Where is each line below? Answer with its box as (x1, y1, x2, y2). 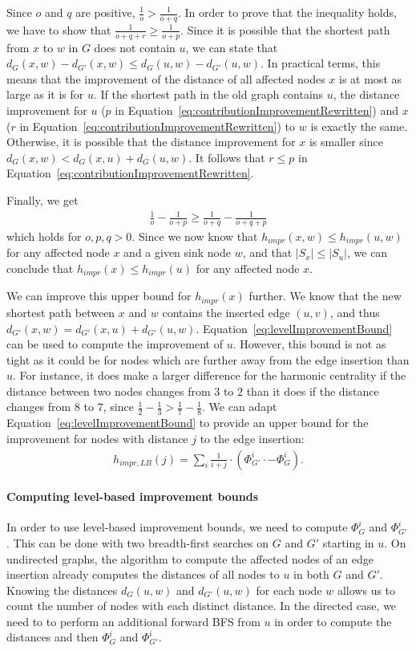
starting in (322, 534, 374, 551)
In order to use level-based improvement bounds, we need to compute (6, 519, 348, 535)
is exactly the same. (310, 117, 408, 134)
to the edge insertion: (200, 429, 305, 446)
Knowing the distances (6, 581, 118, 598)
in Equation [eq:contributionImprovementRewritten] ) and (115, 102, 399, 119)
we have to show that (6, 21, 111, 38)
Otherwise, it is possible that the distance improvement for (6, 133, 296, 150)
